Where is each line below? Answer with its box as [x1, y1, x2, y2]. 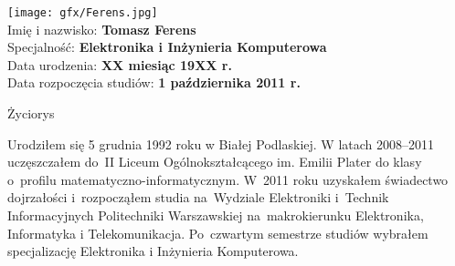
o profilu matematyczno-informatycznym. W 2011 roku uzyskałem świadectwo [7, 169, 449, 189]
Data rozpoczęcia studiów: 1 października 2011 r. [7, 73, 301, 92]
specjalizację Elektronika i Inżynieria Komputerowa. [7, 241, 299, 261]
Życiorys [7, 104, 55, 123]
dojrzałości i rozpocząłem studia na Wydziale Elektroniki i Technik [7, 188, 389, 207]
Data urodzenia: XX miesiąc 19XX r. [7, 55, 232, 74]
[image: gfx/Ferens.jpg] [7, 6, 158, 19]
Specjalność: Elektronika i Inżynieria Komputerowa [7, 37, 327, 56]
